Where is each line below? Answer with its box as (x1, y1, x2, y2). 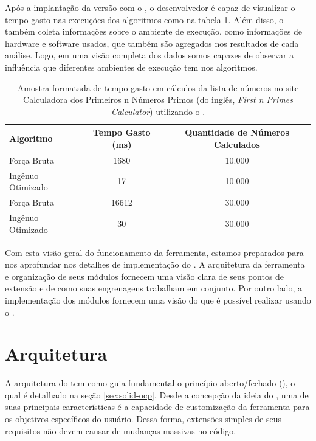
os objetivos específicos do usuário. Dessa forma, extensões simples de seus (5, 412, 282, 425)
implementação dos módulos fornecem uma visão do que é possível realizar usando (5, 293, 311, 306)
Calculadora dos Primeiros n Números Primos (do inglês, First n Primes (23, 93, 293, 106)
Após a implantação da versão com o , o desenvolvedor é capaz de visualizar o (5, 1, 295, 13)
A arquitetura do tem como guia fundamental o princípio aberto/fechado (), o (5, 377, 295, 389)
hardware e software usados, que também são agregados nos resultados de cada (5, 36, 299, 49)
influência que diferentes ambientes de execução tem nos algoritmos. (5, 60, 258, 73)
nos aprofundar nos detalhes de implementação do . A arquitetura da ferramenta (5, 258, 305, 271)
